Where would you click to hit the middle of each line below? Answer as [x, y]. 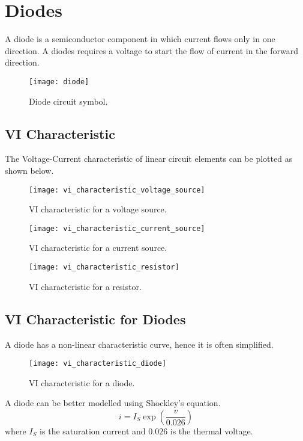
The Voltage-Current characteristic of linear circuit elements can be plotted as [149, 159]
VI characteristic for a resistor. [85, 286]
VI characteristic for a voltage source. [98, 209]
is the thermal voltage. [211, 430]
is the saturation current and [93, 430]
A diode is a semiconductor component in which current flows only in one [140, 39]
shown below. [29, 170]
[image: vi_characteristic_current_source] [117, 228]
